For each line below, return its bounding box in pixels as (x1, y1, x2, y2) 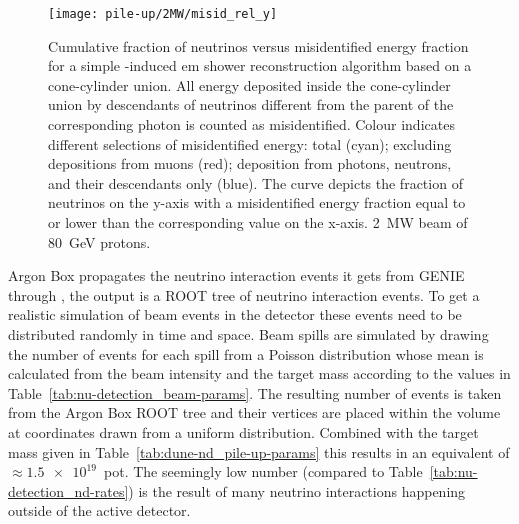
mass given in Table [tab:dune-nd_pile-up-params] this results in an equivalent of (8, 441, 510, 462)
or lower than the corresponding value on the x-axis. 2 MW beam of (48, 212, 468, 232)
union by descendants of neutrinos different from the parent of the (48, 94, 454, 115)
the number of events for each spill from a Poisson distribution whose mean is (8, 343, 484, 364)
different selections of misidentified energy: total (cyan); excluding (48, 133, 452, 154)
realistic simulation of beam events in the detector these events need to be (8, 304, 462, 325)
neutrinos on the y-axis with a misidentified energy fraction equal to (48, 192, 466, 213)
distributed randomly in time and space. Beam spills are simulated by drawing (8, 323, 489, 344)
